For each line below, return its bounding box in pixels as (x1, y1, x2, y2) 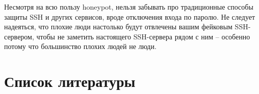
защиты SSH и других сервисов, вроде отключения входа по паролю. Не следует (4, 11, 255, 22)
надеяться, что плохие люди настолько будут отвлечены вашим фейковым (4, 21, 232, 32)
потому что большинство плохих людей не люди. (4, 41, 157, 52)
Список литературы (4, 71, 136, 91)
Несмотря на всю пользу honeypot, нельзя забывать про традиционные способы (4, 2, 253, 12)
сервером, (4, 31, 34, 41)
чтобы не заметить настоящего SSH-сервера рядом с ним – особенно (36, 31, 250, 41)
